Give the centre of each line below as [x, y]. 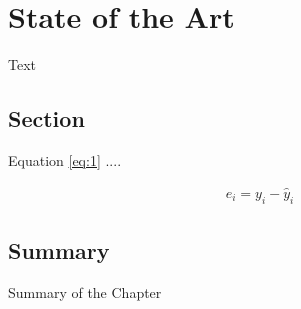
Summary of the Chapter [85, 291]
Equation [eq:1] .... [65, 159]
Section [46, 118]
